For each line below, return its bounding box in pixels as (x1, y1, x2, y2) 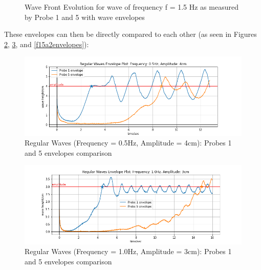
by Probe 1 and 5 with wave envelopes (25, 11, 145, 22)
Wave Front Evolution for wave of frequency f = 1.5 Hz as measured (25, 2, 238, 12)
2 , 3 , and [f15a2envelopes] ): (4, 38, 89, 49)
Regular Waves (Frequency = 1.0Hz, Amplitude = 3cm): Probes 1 (25, 246, 232, 257)
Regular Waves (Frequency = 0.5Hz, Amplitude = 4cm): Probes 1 (25, 137, 232, 148)
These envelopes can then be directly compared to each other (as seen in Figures (4, 29, 257, 39)
